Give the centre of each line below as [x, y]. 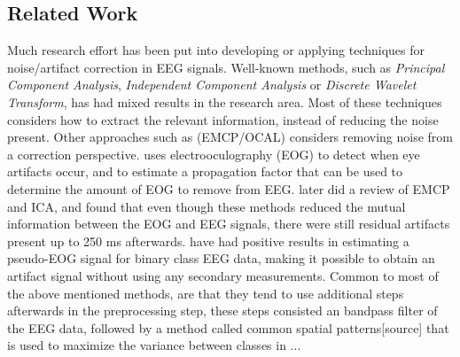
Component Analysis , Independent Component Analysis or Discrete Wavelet [212, 85]
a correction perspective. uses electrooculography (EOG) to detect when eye [214, 154]
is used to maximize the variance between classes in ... [154, 345]
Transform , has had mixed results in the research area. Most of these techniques [225, 101]
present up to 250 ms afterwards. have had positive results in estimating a [208, 241]
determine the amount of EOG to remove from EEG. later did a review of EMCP [229, 188]
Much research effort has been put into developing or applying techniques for [216, 50]
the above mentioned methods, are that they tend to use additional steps [206, 293]
